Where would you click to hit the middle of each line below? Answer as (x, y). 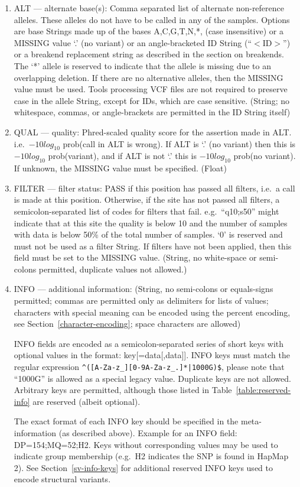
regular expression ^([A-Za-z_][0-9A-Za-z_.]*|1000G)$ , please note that (149, 367)
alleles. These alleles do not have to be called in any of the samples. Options (152, 19)
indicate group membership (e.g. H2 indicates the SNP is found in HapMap (151, 456)
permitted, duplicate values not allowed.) (113, 269)
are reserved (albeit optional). (87, 401)
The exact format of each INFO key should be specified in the (126, 421)
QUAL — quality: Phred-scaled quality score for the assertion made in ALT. (153, 132)
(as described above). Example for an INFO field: (148, 433)
